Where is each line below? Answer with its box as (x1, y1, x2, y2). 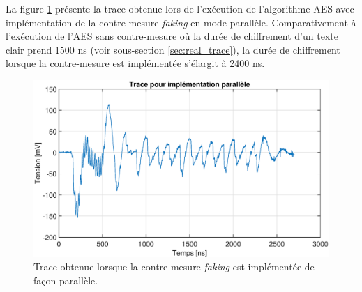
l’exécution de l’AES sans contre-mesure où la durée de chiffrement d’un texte (6, 29, 338, 43)
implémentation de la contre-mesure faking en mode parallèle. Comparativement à (6, 15, 356, 29)
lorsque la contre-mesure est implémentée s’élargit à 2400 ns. (6, 56, 265, 70)
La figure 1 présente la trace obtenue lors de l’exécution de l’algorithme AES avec (6, 1, 354, 15)
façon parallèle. (33, 272, 98, 287)
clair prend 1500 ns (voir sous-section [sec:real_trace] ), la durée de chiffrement (6, 42, 340, 56)
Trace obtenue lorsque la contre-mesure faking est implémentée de (33, 259, 315, 274)
